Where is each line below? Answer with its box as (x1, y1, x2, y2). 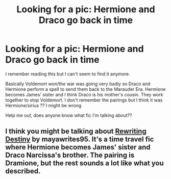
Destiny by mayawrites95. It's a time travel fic (5, 135, 154, 144)
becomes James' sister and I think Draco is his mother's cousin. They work (5, 91, 163, 97)
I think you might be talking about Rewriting (5, 127, 146, 136)
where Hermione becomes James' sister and (5, 143, 151, 151)
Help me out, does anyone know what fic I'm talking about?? (5, 112, 132, 118)
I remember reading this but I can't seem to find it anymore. (5, 70, 130, 77)
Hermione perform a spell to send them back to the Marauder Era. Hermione (5, 86, 166, 92)
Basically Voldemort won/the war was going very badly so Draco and (5, 81, 151, 87)
